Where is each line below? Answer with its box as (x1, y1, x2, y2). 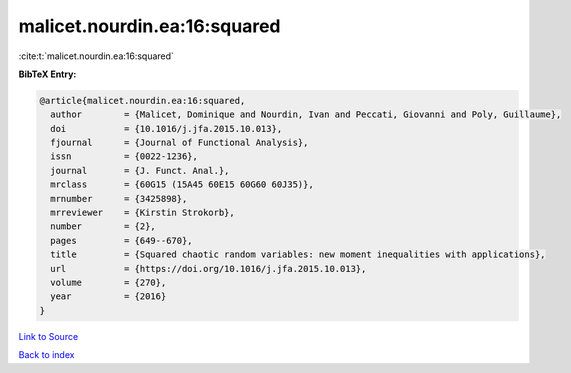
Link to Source (18, 330, 79, 342)
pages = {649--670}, (50, 235, 194, 246)
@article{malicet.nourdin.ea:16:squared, (39, 95, 246, 106)
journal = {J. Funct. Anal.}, (50, 165, 230, 176)
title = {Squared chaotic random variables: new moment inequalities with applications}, (50, 249, 546, 260)
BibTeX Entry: (18, 68, 77, 80)
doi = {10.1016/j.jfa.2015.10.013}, (50, 123, 283, 134)
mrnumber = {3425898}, (50, 193, 188, 204)
